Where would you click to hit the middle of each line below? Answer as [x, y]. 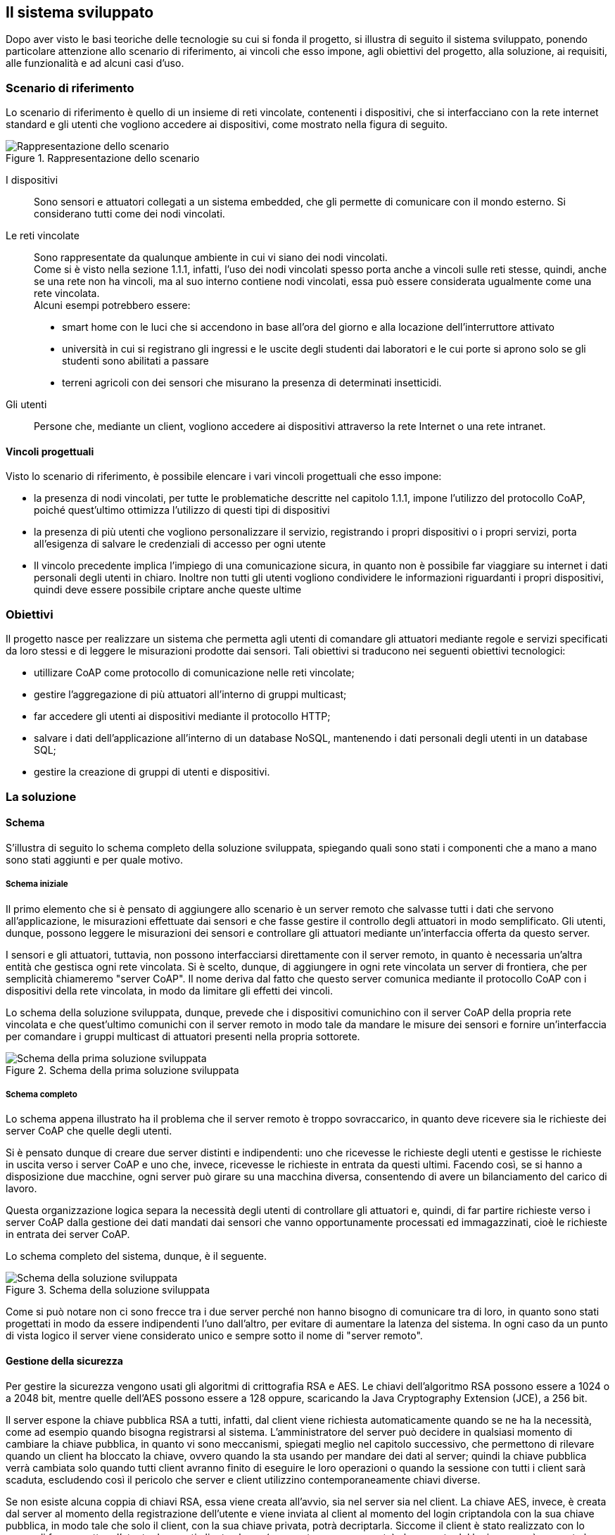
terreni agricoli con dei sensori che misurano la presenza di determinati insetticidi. [252, 383]
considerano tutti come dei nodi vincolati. [129, 214]
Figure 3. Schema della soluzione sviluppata [108, 1290]
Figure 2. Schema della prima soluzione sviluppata [122, 1070]
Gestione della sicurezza [64, 1360]
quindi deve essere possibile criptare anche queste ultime [168, 590]
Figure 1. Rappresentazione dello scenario [103, 158]
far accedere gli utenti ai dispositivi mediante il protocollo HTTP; [182, 716]
